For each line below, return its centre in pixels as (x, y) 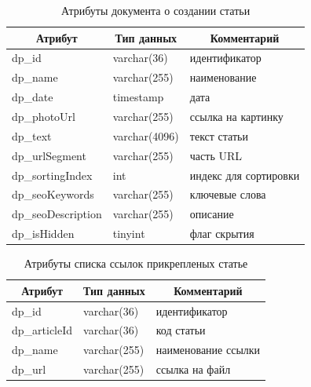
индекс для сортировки (245, 175)
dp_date (33, 97)
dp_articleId (42, 330)
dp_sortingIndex (52, 175)
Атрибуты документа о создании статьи (156, 10)
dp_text (32, 135)
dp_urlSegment (49, 155)
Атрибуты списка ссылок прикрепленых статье (136, 263)
